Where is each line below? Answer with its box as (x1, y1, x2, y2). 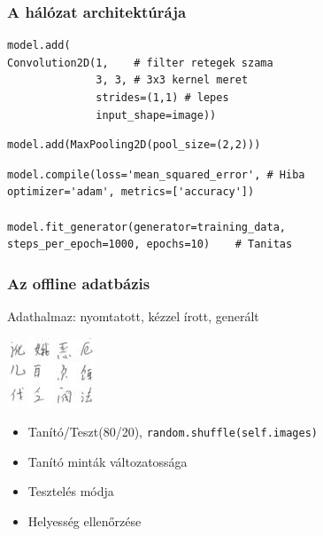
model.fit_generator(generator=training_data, (7, 220, 286, 233)
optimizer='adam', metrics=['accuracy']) (7, 185, 255, 199)
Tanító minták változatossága (27, 452, 188, 470)
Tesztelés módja (27, 482, 114, 501)
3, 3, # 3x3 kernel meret (96, 74, 249, 87)
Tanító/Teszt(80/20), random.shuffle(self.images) (27, 422, 318, 441)
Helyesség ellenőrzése (27, 512, 142, 530)
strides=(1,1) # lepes (96, 91, 229, 104)
